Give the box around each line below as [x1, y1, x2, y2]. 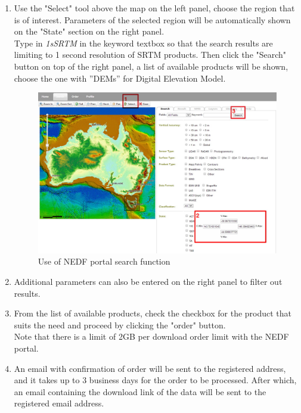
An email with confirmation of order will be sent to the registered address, [14, 362, 286, 374]
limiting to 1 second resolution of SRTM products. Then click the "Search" [14, 48, 287, 61]
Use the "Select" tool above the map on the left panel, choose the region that [14, 2, 295, 14]
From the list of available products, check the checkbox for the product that [14, 307, 292, 319]
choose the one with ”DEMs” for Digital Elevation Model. [14, 72, 226, 84]
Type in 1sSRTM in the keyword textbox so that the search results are [14, 36, 273, 49]
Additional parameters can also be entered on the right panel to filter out [14, 275, 283, 287]
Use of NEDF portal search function [38, 255, 170, 268]
